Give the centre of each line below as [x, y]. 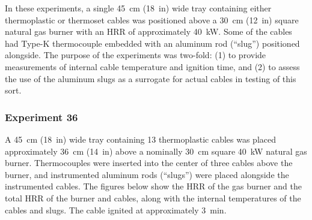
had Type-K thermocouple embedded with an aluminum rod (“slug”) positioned [152, 43]
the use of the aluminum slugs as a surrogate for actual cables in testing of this [151, 78]
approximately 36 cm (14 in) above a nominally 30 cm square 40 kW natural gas [156, 151]
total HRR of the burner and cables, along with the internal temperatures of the [153, 198]
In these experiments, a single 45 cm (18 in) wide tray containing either [138, 8]
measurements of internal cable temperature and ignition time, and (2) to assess [152, 66]
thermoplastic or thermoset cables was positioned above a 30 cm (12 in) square [152, 19]
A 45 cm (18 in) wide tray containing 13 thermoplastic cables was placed [140, 139]
